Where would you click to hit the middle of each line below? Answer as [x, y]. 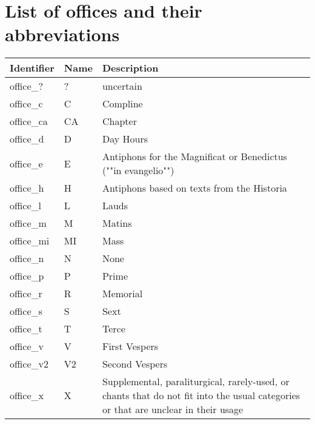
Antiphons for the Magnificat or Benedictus [194, 156]
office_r [26, 294]
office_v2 [29, 364]
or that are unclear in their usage [173, 409]
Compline [122, 104]
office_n [27, 258]
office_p [27, 276]
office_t [26, 329]
